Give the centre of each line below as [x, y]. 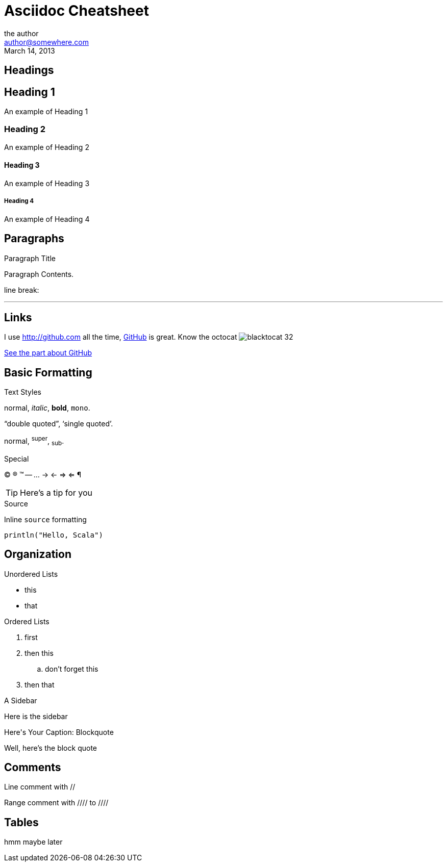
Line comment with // [40, 787]
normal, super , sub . [34, 441]
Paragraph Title [30, 258]
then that [40, 684]
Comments [33, 768]
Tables [21, 822]
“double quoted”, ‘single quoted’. [59, 424]
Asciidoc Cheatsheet [77, 11]
